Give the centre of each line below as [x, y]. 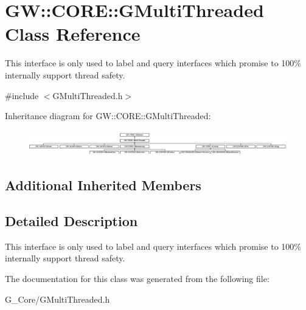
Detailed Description [71, 221]
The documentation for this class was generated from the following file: [137, 279]
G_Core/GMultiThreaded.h [57, 299]
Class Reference [73, 34]
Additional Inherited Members [103, 185]
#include [22, 95]
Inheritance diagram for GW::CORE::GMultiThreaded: [108, 116]
